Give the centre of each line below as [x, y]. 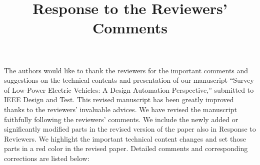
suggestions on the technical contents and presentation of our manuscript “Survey [129, 80]
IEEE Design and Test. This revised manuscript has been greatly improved [119, 99]
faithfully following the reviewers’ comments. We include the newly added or [121, 119]
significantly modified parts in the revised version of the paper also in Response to [130, 129]
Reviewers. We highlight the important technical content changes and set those [125, 138]
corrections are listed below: [47, 158]
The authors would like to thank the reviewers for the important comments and [126, 70]
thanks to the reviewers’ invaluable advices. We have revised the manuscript [121, 109]
